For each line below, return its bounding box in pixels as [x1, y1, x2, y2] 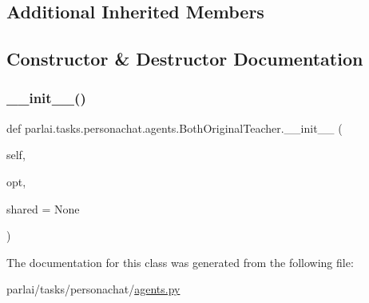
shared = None [6, 200, 80, 217]
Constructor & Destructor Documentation [6, 46, 363, 71]
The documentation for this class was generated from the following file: [6, 253, 354, 270]
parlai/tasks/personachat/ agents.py [6, 281, 181, 297]
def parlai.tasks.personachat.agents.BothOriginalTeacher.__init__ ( [6, 119, 343, 136]
